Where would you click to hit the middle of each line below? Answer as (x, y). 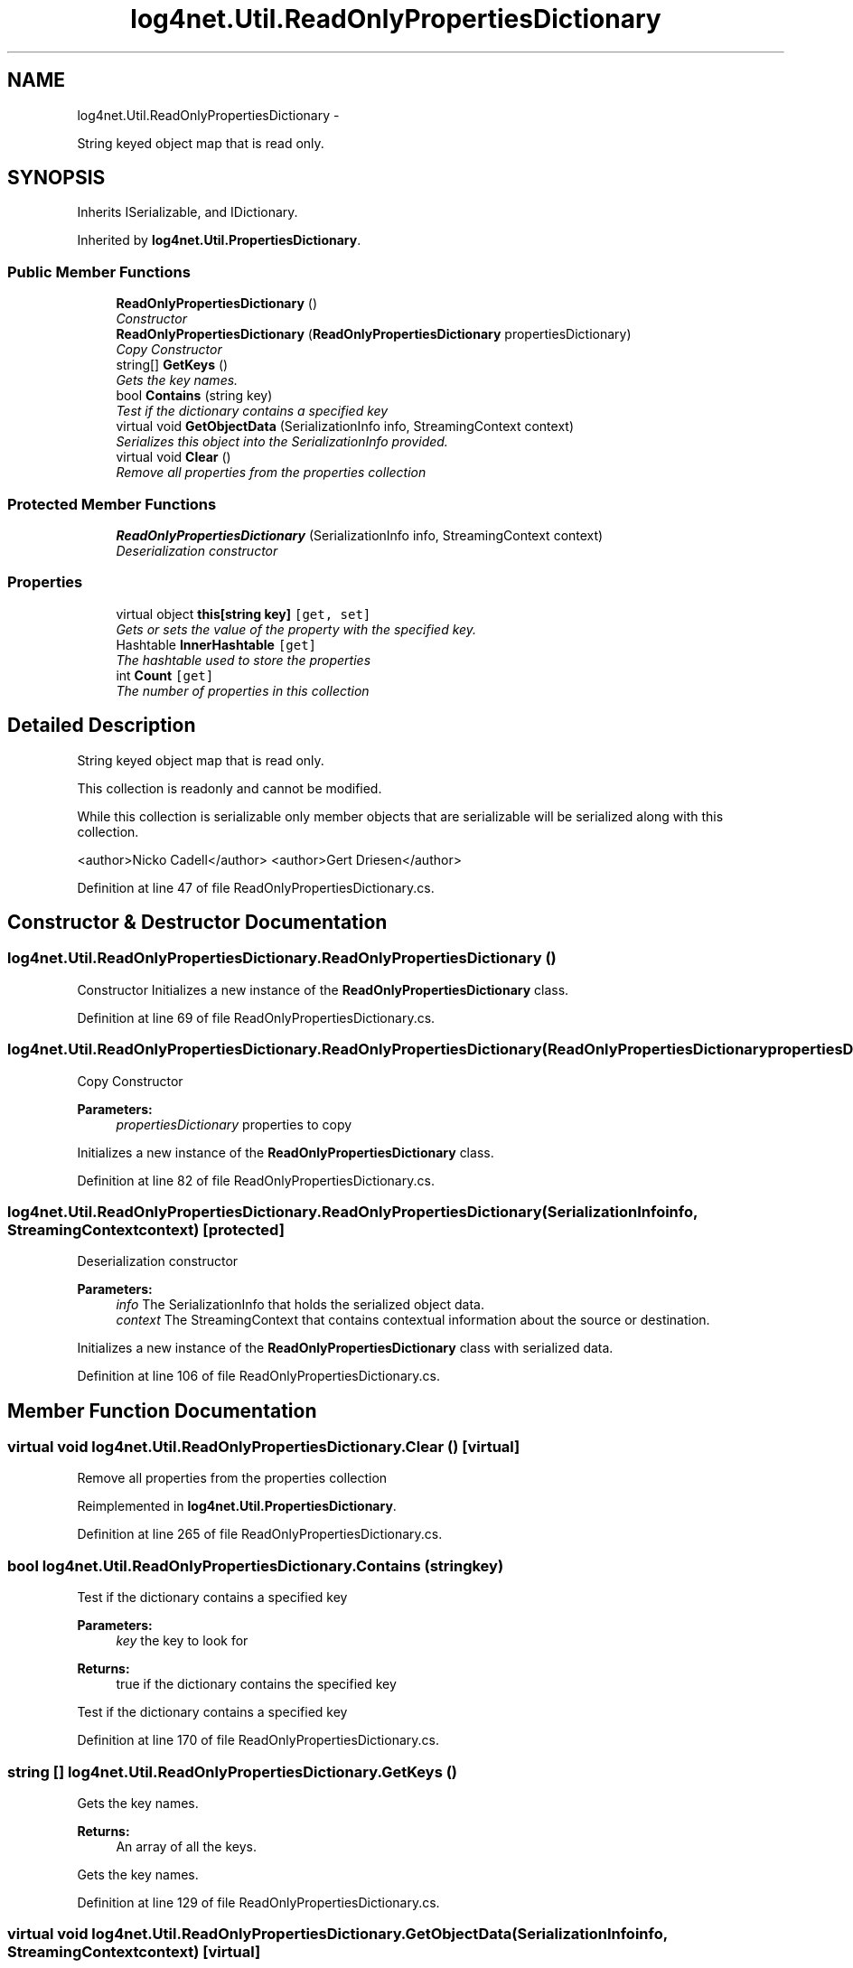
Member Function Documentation (162, 1410)
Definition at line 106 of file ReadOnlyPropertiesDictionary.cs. (258, 1376)
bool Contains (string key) (194, 396)
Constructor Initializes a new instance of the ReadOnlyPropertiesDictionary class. (323, 989)
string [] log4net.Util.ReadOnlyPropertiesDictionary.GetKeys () (233, 1771)
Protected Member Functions (112, 504)
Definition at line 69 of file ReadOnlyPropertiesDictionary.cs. (256, 1017)
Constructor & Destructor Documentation (197, 922)
